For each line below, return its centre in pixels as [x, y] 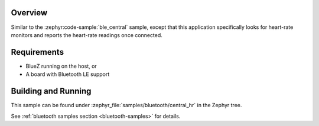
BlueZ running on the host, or [61, 66]
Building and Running [51, 91]
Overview [29, 13]
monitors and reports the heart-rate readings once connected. [87, 35]
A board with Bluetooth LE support [68, 74]
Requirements [38, 52]
